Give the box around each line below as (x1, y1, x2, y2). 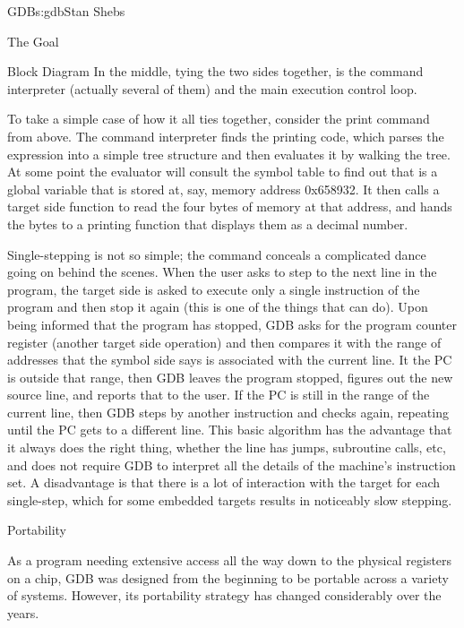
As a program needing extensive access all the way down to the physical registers (7, 551, 452, 570)
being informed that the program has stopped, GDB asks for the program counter (7, 314, 457, 333)
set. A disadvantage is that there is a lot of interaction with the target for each (7, 473, 441, 492)
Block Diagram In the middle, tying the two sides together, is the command (7, 62, 424, 81)
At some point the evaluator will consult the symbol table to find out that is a (7, 162, 438, 181)
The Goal (7, 31, 59, 50)
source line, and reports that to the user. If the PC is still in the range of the (7, 385, 430, 404)
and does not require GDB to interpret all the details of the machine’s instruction (7, 455, 456, 474)
